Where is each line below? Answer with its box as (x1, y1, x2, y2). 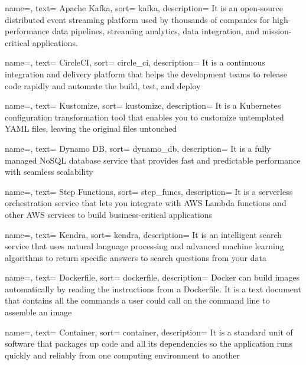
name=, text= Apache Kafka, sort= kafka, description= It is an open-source (5, 2, 284, 14)
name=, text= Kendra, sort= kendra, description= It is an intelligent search (5, 228, 282, 240)
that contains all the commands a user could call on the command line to (5, 294, 270, 307)
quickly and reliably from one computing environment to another (5, 348, 240, 361)
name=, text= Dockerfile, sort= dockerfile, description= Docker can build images (5, 271, 300, 283)
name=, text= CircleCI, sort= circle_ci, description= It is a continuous (5, 56, 265, 69)
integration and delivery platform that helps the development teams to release (5, 67, 287, 80)
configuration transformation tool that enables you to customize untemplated (5, 110, 284, 123)
